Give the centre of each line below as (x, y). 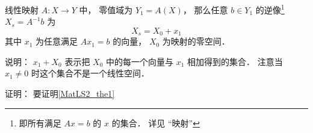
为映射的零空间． (196, 41)
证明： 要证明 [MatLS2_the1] (60, 94)
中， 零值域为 (106, 9)
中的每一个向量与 (140, 61)
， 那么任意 (205, 9)
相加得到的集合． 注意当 (235, 61)
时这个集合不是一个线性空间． (91, 73)
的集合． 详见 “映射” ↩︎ (156, 122)
